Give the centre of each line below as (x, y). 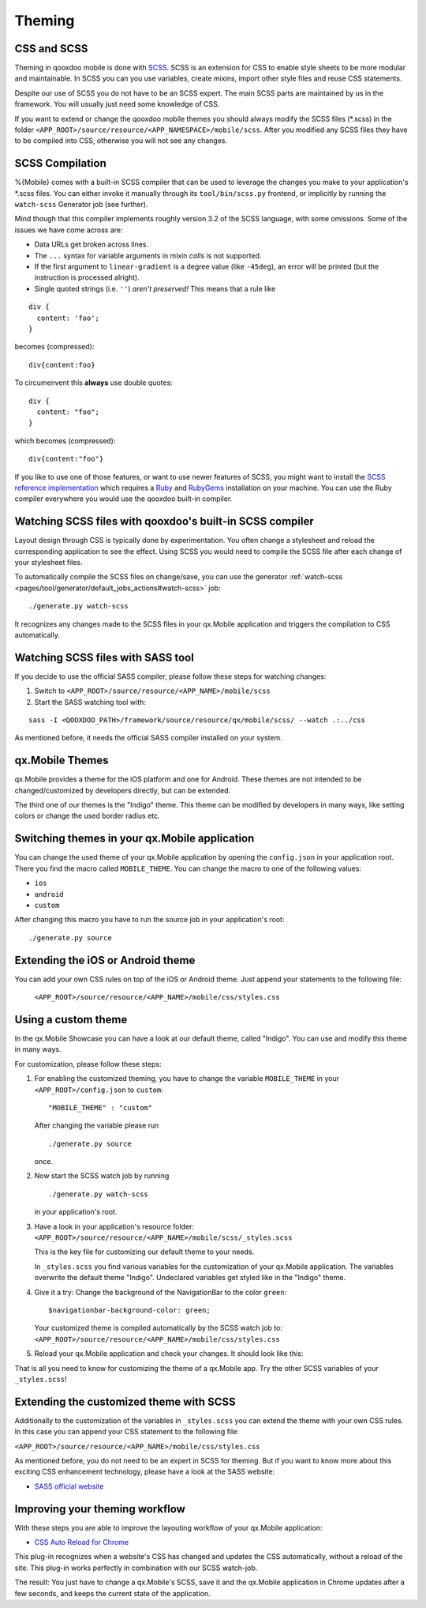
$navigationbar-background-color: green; (129, 1310)
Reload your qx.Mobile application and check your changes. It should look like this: (169, 1354)
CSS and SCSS (51, 49)
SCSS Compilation (60, 163)
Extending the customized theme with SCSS (125, 1401)
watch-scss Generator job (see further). (81, 205)
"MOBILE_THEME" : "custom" (101, 1107)
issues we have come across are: (69, 230)
